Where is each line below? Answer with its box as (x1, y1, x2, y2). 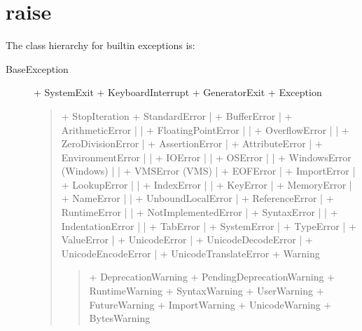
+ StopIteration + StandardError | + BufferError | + (61, 108, 293, 123)
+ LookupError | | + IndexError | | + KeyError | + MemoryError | (61, 177, 352, 191)
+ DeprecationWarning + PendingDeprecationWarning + (89, 269, 335, 284)
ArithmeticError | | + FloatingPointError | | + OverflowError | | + (61, 122, 349, 137)
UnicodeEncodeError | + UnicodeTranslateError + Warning (61, 245, 320, 260)
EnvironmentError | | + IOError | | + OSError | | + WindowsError (61, 149, 351, 164)
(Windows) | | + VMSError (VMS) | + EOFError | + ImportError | (61, 163, 356, 178)
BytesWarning (89, 311, 151, 325)
